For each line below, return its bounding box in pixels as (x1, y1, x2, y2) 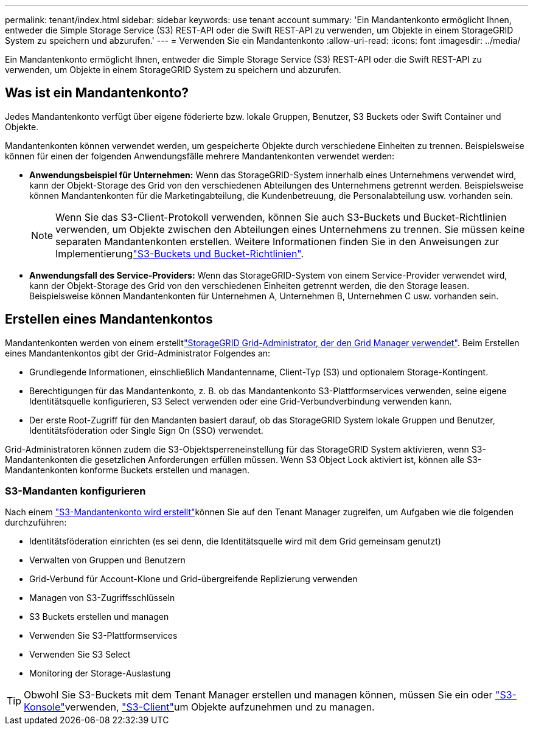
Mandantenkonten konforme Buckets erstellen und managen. (5, 464, 249, 475)
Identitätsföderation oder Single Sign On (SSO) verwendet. (29, 425, 263, 436)
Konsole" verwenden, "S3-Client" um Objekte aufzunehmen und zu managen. (24, 701, 375, 714)
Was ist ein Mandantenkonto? (5, 85, 189, 101)
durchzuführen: (5, 517, 67, 528)
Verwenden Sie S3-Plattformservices (29, 630, 178, 641)
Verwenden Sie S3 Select (29, 649, 131, 660)
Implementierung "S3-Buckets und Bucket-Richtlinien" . (55, 247, 304, 260)
